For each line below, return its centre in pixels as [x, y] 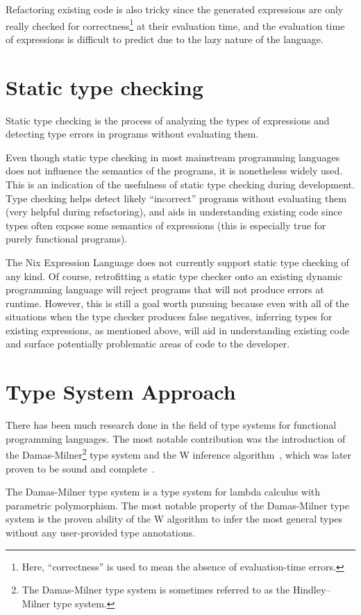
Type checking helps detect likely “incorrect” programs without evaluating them [176, 198]
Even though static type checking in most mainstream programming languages [173, 157]
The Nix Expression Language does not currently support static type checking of [177, 262]
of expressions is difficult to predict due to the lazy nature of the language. [165, 39]
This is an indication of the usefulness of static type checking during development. [180, 184]
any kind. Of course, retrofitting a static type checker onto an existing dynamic [174, 276]
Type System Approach [121, 392]
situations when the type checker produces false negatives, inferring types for [169, 317]
